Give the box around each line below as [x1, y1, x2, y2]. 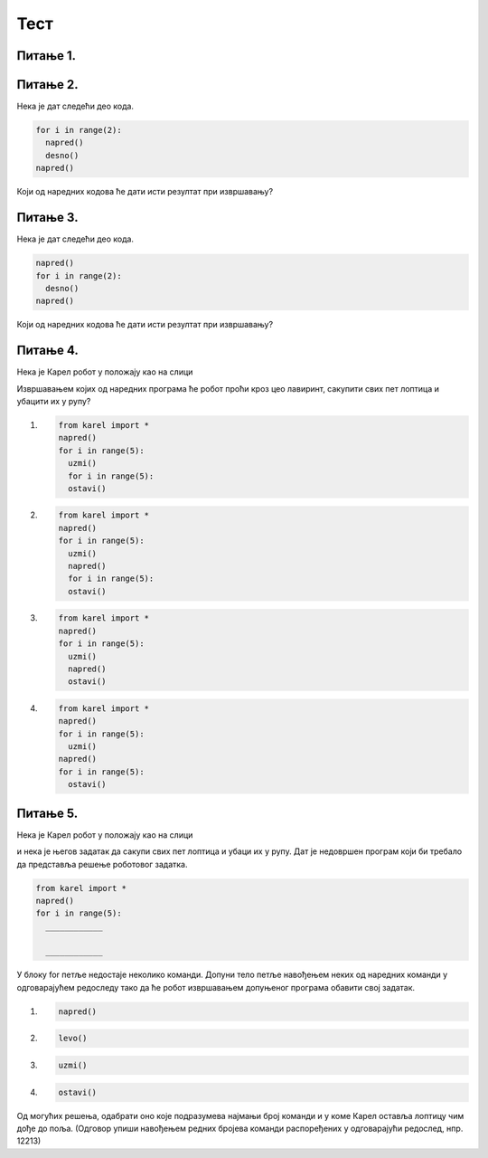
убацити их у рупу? [16, 395, 91, 406]
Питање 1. [16, 48, 77, 63]
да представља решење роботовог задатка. [16, 859, 188, 869]
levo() [58, 1033, 88, 1044]
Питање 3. [16, 210, 79, 225]
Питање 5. [16, 805, 79, 821]
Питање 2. [16, 77, 79, 92]
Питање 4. [16, 343, 79, 358]
